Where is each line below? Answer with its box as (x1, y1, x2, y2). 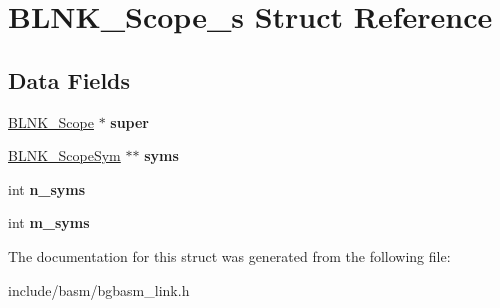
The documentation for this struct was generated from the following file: (8, 245, 451, 266)
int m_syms (8, 212, 90, 233)
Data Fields (8, 64, 131, 95)
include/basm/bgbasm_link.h (8, 279, 190, 300)
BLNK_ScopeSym (8, 145, 121, 166)
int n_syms (8, 178, 86, 199)
